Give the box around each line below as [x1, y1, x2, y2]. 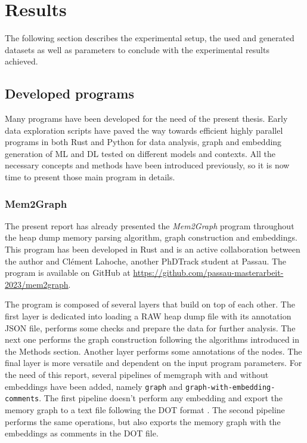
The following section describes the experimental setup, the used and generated [5, 32, 294, 44]
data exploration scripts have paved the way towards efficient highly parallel [5, 124, 283, 136]
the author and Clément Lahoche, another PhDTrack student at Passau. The [5, 254, 287, 267]
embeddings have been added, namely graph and [5, 380, 183, 392]
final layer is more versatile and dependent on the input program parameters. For [5, 356, 302, 369]
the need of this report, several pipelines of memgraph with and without [5, 368, 269, 381]
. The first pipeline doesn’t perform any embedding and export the [39, 392, 283, 404]
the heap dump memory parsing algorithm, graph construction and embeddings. [5, 231, 297, 244]
